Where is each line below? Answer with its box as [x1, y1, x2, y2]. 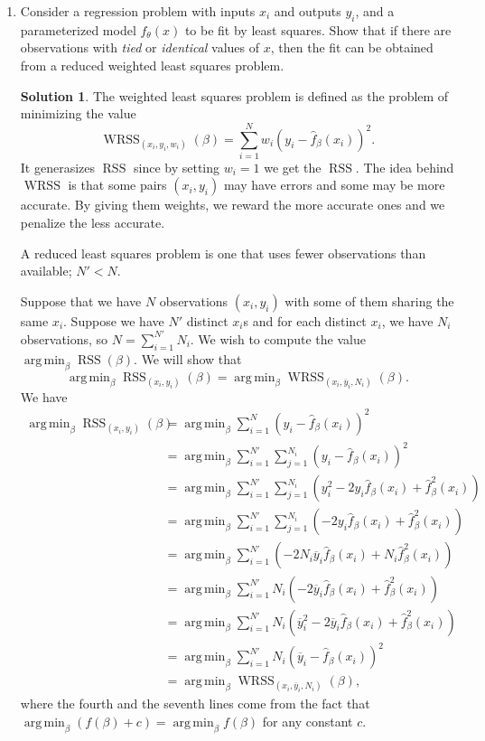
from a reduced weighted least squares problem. [20, 55, 284, 74]
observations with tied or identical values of [20, 38, 260, 57]
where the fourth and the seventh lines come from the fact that [20, 694, 370, 713]
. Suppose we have [63, 311, 164, 330]
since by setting [133, 157, 220, 176]
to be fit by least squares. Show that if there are [184, 20, 452, 39]
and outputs [274, 2, 341, 20]
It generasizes [20, 157, 96, 176]
